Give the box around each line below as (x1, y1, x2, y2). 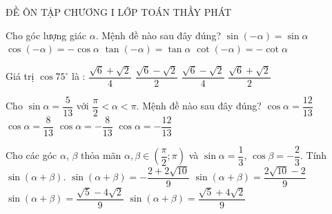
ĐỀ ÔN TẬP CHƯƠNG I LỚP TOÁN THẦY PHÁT (6, 5, 232, 19)
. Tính (300, 148, 327, 162)
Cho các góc (6, 148, 57, 162)
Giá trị (6, 69, 35, 83)
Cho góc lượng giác (6, 28, 87, 42)
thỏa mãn (81, 148, 121, 162)
